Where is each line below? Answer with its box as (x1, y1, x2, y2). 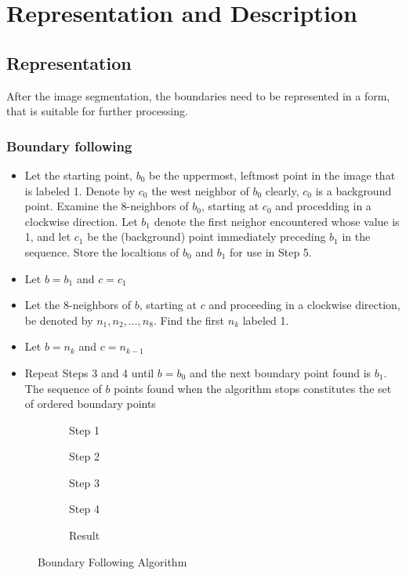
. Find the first (153, 311, 225, 328)
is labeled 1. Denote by (24, 182, 136, 198)
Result (69, 527, 100, 544)
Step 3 (69, 474, 100, 490)
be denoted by (24, 311, 93, 328)
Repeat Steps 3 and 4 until (24, 364, 154, 380)
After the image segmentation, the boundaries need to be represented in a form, (6, 87, 390, 104)
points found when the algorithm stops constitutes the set (114, 380, 392, 396)
